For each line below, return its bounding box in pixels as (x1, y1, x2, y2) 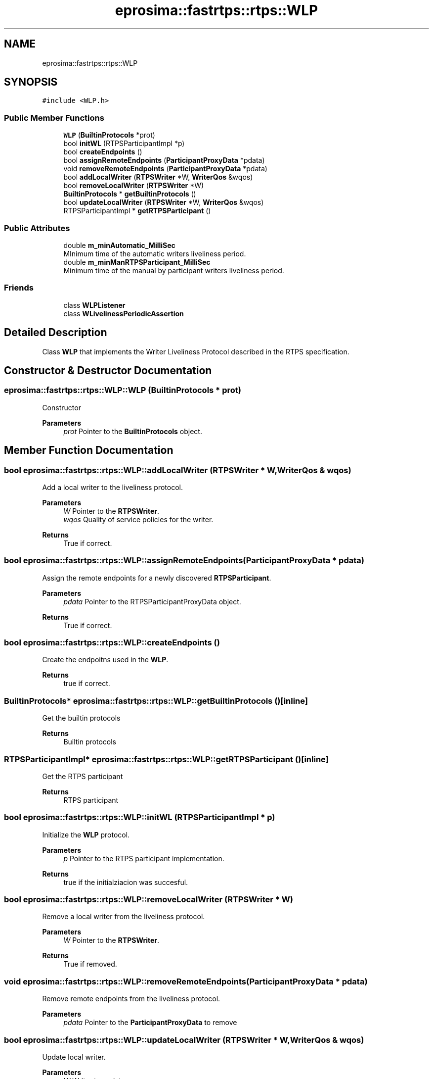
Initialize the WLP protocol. (42, 830, 130, 839)
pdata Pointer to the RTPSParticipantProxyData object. (63, 597, 241, 606)
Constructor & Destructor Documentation (4, 364, 212, 377)
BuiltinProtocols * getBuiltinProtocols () (63, 190, 196, 198)
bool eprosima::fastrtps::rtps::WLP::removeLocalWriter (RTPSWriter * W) (4, 894, 293, 905)
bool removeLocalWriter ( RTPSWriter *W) (63, 181, 204, 190)
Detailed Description (4, 326, 107, 339)
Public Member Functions (4, 112, 104, 123)
